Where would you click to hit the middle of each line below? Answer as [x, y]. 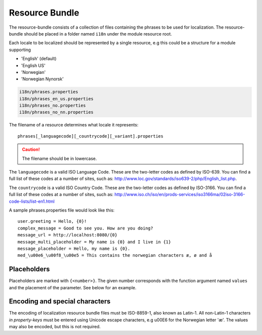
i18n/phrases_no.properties [52, 106]
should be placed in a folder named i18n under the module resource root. [98, 34]
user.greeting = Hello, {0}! [52, 221]
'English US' [33, 65]
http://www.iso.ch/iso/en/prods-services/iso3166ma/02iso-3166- [180, 194]
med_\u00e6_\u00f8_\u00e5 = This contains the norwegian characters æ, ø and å [115, 256]
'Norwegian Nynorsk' [42, 79]
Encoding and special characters [60, 301]
